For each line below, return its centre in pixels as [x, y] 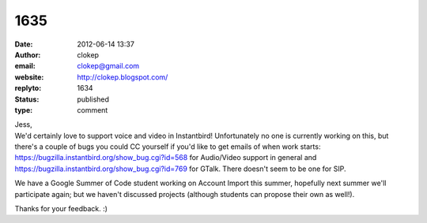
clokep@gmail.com [108, 66]
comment [93, 110]
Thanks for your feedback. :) [61, 209]
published [93, 99]
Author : [28, 54]
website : [29, 77]
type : [24, 110]
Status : [27, 99]
